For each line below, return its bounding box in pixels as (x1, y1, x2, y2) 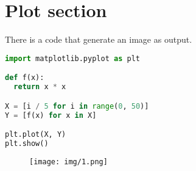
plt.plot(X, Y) (5, 130, 66, 139)
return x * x (13, 82, 66, 92)
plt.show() (5, 139, 49, 148)
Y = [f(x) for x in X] (5, 111, 97, 120)
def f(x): (5, 73, 44, 82)
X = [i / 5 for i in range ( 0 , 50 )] (5, 101, 149, 111)
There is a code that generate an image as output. (5, 33, 192, 46)
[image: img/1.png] (29, 157, 108, 166)
